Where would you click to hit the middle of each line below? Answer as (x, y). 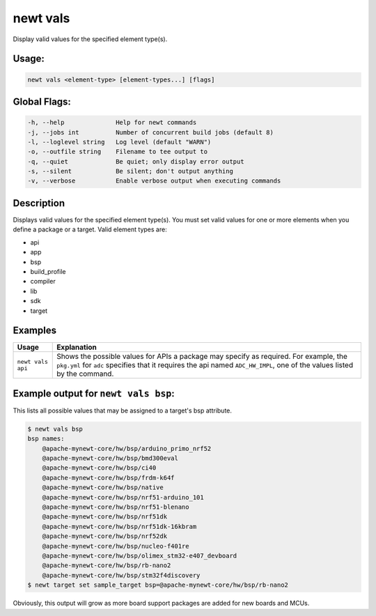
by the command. (85, 374)
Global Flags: (42, 101)
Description (39, 203)
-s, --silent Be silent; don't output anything (130, 171)
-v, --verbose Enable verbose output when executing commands (154, 181)
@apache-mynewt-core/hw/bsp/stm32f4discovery (121, 575)
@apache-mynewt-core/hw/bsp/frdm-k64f (108, 478)
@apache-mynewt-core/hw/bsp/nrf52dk (104, 536)
